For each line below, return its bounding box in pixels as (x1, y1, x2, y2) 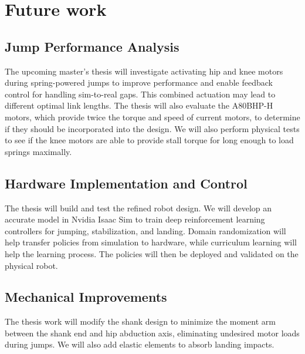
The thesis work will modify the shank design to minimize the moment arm (5, 315, 276, 328)
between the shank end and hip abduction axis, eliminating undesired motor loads (5, 326, 300, 339)
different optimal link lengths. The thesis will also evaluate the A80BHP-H (5, 99, 273, 112)
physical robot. (5, 259, 58, 271)
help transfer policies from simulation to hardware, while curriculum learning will (5, 236, 297, 248)
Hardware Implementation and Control (5, 174, 248, 192)
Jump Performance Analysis (5, 37, 179, 55)
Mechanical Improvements (5, 288, 167, 306)
